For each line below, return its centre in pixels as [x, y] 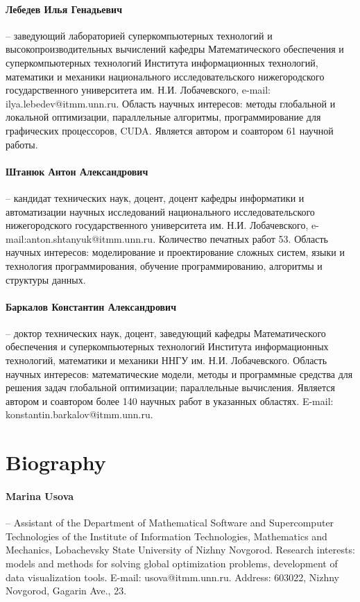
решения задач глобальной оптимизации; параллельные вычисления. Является [170, 387]
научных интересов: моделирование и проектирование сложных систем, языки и [175, 252]
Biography [56, 462]
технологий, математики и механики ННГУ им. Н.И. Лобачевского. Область [166, 360]
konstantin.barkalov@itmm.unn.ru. [79, 414]
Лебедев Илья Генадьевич [64, 9]
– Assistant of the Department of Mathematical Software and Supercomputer [170, 523]
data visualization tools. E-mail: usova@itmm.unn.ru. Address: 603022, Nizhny [172, 577]
